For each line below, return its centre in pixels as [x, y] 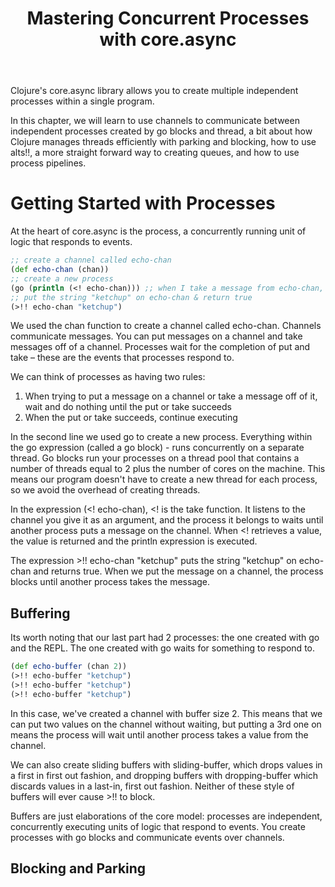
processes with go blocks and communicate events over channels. [147, 837]
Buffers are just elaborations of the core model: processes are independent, [166, 816]
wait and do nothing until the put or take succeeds [128, 407]
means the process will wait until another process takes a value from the [159, 734]
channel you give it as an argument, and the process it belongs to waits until [167, 520]
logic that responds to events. [71, 242]
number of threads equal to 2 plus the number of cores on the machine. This [168, 469]
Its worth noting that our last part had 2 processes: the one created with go [165, 638]
